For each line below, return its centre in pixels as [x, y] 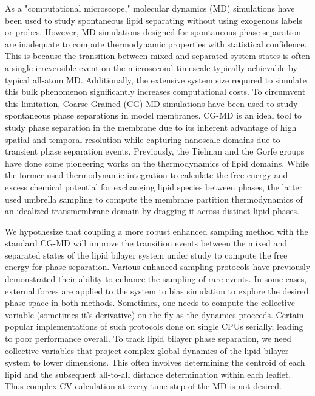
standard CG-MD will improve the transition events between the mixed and [146, 243]
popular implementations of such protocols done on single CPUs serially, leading [154, 326]
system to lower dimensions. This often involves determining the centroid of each [155, 362]
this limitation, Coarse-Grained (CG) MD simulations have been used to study [151, 103]
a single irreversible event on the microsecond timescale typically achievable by [151, 67]
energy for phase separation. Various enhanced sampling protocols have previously [158, 267]
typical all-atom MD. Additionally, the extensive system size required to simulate [156, 79]
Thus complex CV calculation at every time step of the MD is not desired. [143, 386]
